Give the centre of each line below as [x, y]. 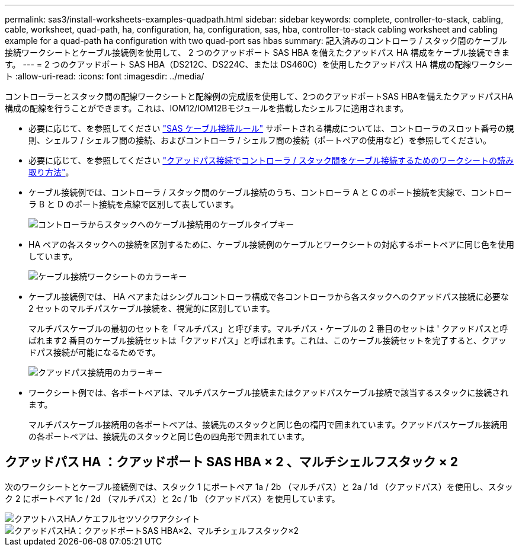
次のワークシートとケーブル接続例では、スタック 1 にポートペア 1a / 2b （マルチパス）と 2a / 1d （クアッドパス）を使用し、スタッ [259, 486]
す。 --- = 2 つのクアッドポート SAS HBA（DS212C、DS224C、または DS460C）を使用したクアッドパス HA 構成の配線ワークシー [259, 64]
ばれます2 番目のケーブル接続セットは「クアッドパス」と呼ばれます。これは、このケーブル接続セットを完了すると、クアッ [267, 340]
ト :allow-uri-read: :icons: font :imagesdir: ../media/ [105, 76]
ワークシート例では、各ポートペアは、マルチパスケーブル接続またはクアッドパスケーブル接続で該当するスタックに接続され [269, 393]
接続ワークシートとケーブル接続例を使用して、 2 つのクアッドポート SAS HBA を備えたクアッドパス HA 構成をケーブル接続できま [257, 52]
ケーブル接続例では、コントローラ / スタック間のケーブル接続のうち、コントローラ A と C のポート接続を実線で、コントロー [270, 192]
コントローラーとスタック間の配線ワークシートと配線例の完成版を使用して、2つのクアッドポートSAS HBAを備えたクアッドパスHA [259, 96]
